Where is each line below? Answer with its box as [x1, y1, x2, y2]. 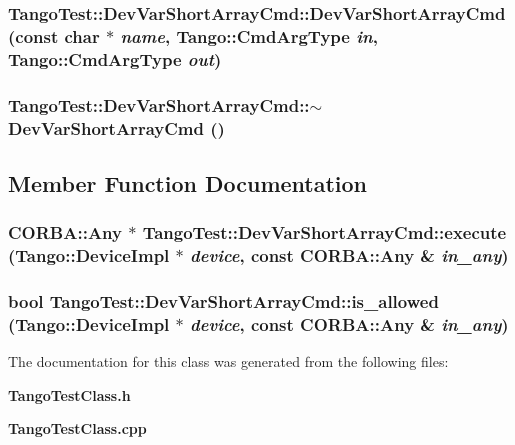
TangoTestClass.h [8, 384, 131, 405]
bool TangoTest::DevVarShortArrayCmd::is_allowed [8, 288, 439, 313]
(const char [8, 23, 100, 48]
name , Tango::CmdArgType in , [120, 23, 378, 48]
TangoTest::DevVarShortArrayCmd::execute [142, 220, 507, 245]
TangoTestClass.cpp [8, 418, 147, 439]
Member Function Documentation [8, 167, 368, 198]
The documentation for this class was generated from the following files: [8, 351, 449, 372]
